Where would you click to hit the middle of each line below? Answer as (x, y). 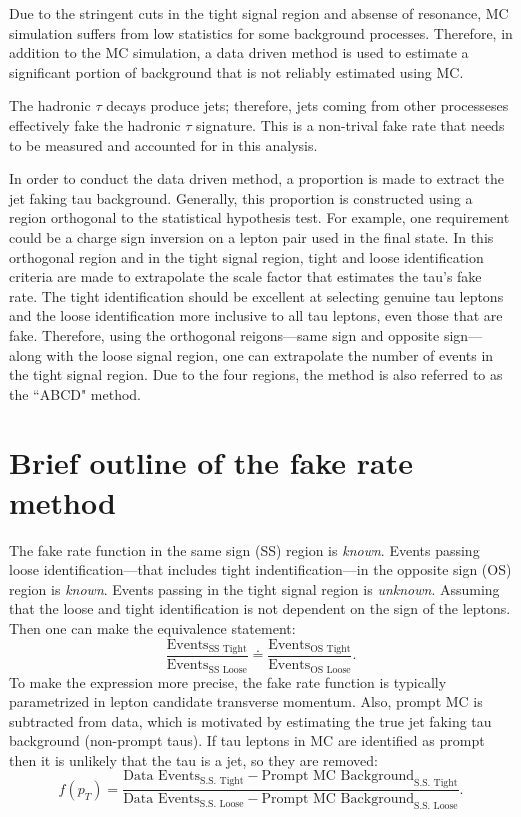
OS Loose (330, 669)
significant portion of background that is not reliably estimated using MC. (236, 71)
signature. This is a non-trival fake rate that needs (350, 124)
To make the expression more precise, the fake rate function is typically (228, 681)
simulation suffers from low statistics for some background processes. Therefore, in (261, 32)
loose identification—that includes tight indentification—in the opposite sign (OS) (260, 569)
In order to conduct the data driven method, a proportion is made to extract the (256, 178)
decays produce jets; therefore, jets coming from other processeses (307, 105)
